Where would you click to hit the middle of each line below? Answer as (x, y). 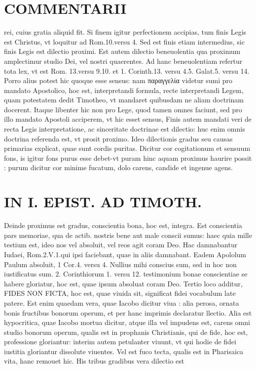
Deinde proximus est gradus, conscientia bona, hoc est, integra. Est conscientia (123, 225)
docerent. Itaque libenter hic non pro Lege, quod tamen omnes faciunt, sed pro (123, 109)
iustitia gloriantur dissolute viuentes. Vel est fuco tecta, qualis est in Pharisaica (124, 351)
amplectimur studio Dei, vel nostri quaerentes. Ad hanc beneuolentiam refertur (123, 61)
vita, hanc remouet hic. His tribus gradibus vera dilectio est (94, 361)
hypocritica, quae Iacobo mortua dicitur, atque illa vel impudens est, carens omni (127, 322)
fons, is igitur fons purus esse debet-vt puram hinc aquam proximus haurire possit (128, 158)
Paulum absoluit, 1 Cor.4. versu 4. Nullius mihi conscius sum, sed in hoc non (120, 264)
